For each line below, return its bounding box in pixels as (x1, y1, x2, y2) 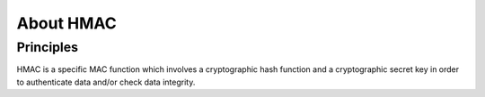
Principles (16, 39, 79, 55)
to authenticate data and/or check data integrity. (16, 77, 196, 87)
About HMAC (16, 13, 117, 33)
